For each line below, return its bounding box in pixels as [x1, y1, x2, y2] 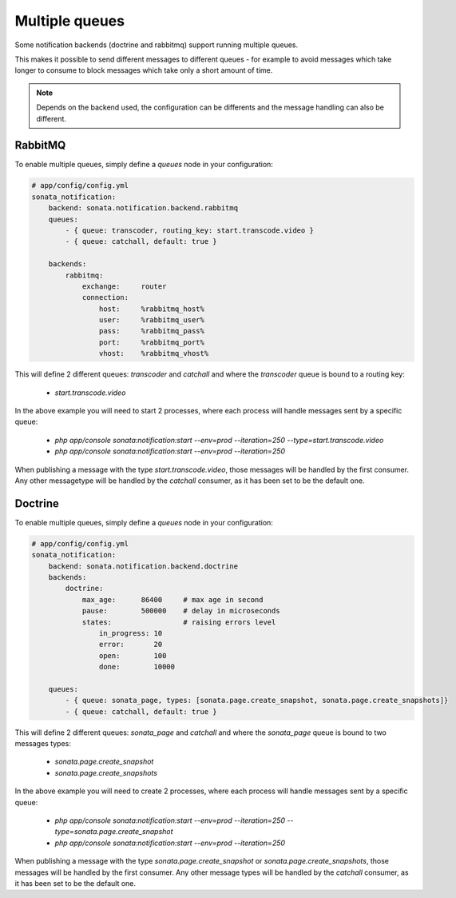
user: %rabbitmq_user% [98, 316, 205, 325]
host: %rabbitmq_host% [98, 304, 205, 313]
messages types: [14, 739, 72, 748]
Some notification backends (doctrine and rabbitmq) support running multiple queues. [14, 40, 299, 50]
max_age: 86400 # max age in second [81, 595, 264, 604]
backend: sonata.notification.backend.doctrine [48, 561, 239, 571]
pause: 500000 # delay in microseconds [81, 606, 280, 616]
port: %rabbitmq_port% [98, 337, 205, 347]
